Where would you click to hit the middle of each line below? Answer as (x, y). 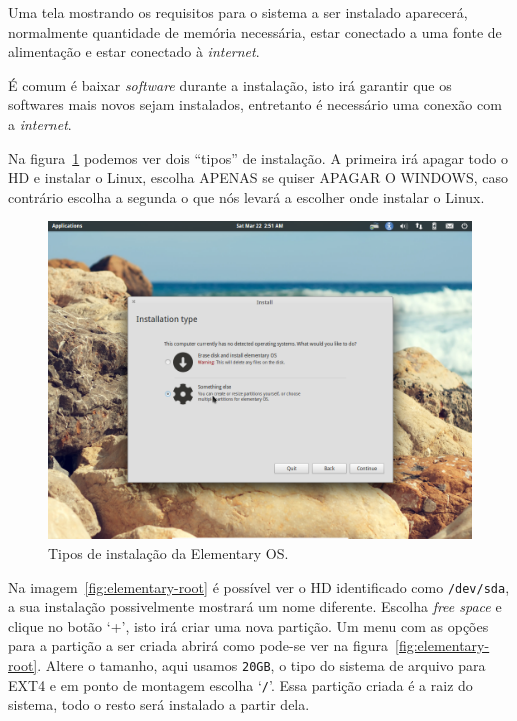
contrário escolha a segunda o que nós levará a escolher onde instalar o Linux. (246, 196)
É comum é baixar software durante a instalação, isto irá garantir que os (230, 84)
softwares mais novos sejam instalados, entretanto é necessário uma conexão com (255, 104)
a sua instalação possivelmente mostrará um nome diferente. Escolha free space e (255, 606)
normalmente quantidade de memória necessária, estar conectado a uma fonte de (255, 31)
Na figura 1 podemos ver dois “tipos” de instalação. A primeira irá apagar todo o (258, 157)
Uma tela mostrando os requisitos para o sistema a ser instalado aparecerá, (238, 12)
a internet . (40, 123)
